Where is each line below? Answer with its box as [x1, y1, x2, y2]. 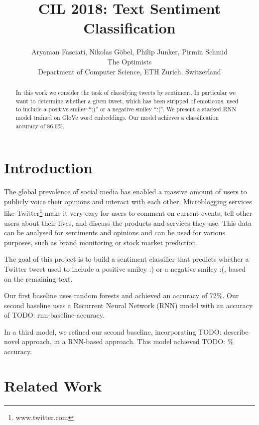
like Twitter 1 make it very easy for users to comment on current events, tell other [4, 206, 253, 218]
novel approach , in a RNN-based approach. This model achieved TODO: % [4, 336, 234, 347]
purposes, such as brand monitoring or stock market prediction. [4, 237, 198, 247]
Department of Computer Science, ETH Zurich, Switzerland [38, 66, 221, 76]
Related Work [4, 375, 102, 396]
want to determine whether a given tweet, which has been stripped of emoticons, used [15, 96, 239, 105]
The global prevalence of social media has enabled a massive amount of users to [4, 186, 247, 197]
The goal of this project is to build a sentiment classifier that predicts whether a [4, 254, 249, 264]
